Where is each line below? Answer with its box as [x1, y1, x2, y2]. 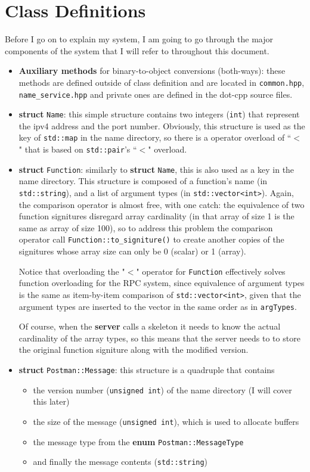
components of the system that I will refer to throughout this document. [5, 44, 269, 57]
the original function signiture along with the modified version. [18, 343, 249, 356]
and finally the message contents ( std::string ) [33, 455, 208, 468]
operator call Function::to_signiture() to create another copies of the [18, 233, 284, 246]
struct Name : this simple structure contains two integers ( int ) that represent [18, 108, 300, 120]
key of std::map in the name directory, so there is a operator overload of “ [18, 131, 292, 144]
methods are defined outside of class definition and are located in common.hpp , [18, 76, 305, 88]
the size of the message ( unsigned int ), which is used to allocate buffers [33, 415, 299, 427]
